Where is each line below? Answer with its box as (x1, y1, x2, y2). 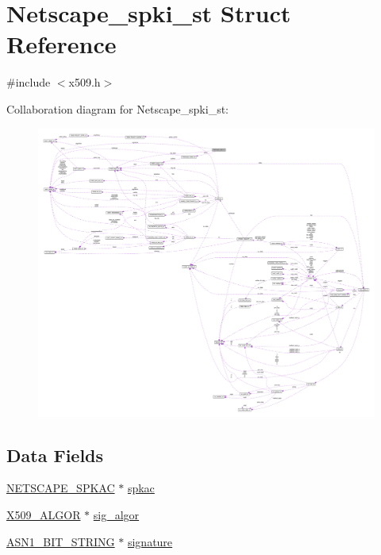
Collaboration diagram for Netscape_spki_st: (6, 100, 229, 117)
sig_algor (93, 507, 140, 523)
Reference (6, 28, 117, 60)
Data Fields (6, 442, 104, 467)
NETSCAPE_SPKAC (6, 480, 115, 496)
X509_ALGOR (6, 507, 81, 523)
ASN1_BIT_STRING (6, 533, 115, 549)
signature (127, 533, 173, 549)
